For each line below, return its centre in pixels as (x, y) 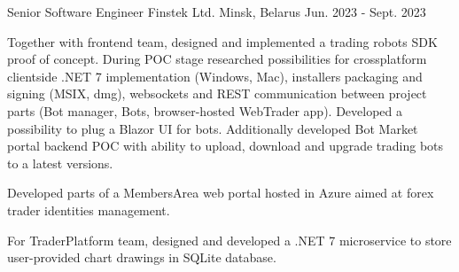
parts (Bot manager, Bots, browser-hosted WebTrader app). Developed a (205, 110)
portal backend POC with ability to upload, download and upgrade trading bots (226, 146)
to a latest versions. (60, 163)
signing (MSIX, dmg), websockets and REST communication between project (217, 93)
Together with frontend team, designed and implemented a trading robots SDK (222, 41)
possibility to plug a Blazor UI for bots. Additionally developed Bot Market (213, 128)
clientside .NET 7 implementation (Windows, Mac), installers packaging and (215, 76)
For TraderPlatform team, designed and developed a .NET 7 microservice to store (229, 240)
